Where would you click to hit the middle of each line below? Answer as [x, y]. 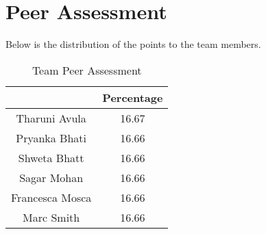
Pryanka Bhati [51, 138]
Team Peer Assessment [87, 70]
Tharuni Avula [51, 118]
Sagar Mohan [51, 177]
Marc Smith [51, 217]
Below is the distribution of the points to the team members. [133, 44]
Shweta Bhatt [51, 157]
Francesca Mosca [51, 197]
